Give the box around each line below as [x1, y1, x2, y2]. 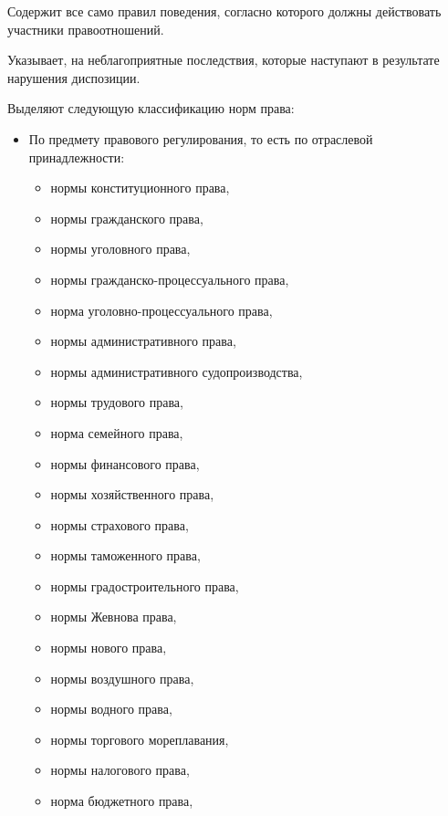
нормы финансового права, [50, 454, 200, 473]
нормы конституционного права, [50, 178, 230, 197]
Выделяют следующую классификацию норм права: [7, 99, 295, 118]
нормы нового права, [50, 638, 167, 657]
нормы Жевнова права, [50, 607, 177, 626]
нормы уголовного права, [50, 239, 191, 258]
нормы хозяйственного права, [50, 485, 214, 504]
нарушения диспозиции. [7, 68, 141, 87]
